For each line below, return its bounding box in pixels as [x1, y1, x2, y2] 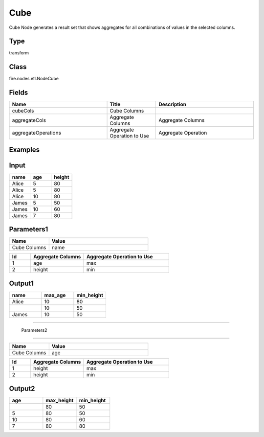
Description [158, 101, 187, 108]
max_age [44, 292, 66, 299]
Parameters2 [21, 327, 47, 333]
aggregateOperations [12, 130, 61, 137]
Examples [9, 145, 40, 154]
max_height [45, 397, 74, 404]
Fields [9, 89, 28, 97]
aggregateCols [12, 117, 46, 124]
